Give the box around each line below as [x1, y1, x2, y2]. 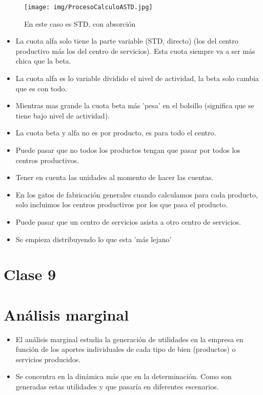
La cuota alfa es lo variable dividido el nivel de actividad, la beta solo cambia [15, 73, 259, 84]
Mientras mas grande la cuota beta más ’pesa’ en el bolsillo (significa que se [15, 100, 254, 111]
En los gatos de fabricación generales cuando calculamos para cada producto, [15, 189, 258, 200]
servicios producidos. [15, 353, 81, 364]
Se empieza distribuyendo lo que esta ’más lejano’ [15, 233, 172, 244]
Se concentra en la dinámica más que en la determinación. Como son [15, 371, 232, 382]
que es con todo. [15, 83, 67, 93]
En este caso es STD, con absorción [24, 18, 136, 29]
